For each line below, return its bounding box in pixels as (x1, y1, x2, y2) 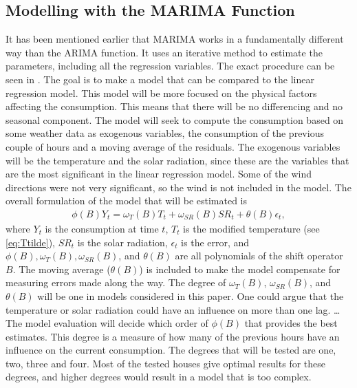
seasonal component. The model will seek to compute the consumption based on (6, 112, 344, 127)
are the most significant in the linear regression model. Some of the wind (6, 166, 312, 181)
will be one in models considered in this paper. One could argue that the (37, 288, 344, 303)
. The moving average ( (12, 261, 111, 276)
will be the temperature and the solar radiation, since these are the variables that (6, 153, 349, 167)
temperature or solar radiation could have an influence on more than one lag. (6, 302, 331, 316)
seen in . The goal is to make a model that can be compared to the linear (6, 72, 314, 86)
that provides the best (244, 316, 338, 330)
